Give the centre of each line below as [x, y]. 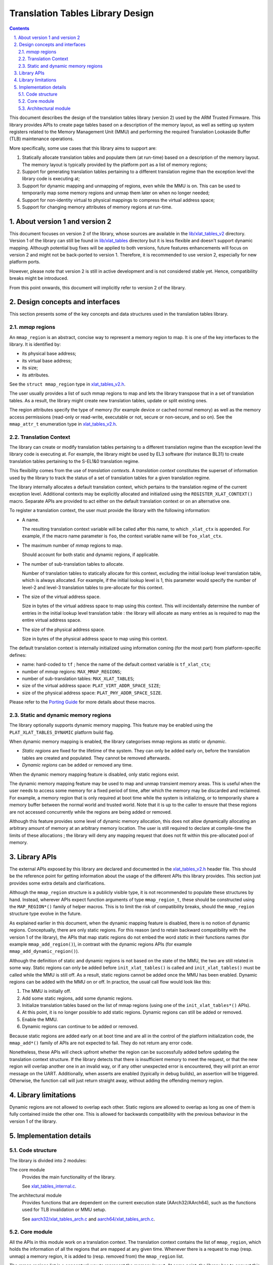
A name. [31, 520]
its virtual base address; [47, 361]
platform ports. [25, 262]
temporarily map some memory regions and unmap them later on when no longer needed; [116, 193]
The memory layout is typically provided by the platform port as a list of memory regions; [115, 164]
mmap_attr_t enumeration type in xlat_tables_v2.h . [63, 424]
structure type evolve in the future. [45, 914]
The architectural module [35, 1195]
